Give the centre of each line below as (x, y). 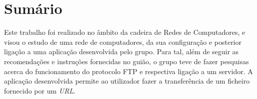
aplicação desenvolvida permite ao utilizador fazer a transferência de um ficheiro (127, 81)
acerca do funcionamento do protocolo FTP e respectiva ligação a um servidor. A (128, 71)
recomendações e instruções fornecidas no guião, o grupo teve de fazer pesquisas (126, 61)
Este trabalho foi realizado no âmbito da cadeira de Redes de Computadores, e (125, 32)
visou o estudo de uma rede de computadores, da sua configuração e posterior (123, 42)
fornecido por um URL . (40, 90)
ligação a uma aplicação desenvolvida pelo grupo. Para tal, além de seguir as (121, 51)
